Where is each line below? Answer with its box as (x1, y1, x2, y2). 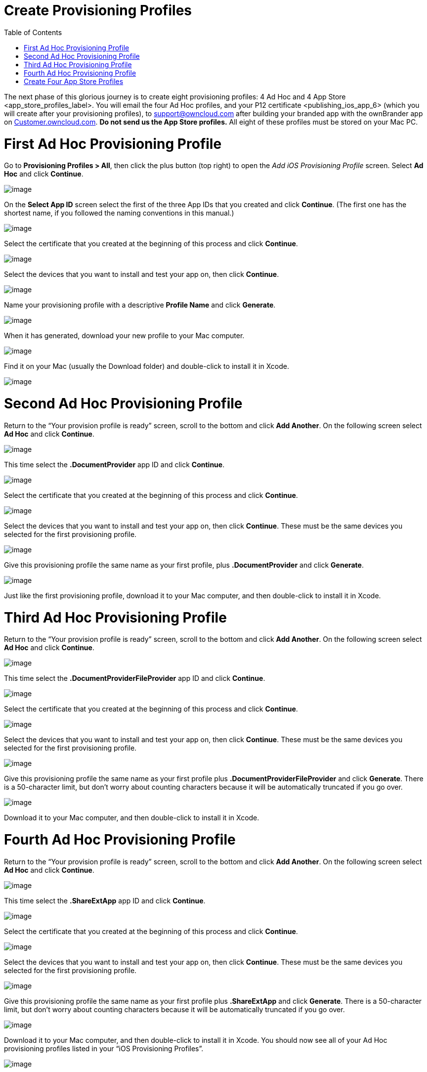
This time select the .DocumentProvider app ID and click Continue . (4, 460, 225, 469)
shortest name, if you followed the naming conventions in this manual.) (4, 209, 234, 218)
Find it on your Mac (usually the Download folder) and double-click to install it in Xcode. (4, 362, 289, 371)
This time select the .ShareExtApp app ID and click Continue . (4, 896, 206, 905)
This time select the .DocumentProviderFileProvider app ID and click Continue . (4, 674, 265, 683)
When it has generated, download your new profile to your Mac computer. (4, 331, 245, 340)
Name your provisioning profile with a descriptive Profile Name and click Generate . (4, 301, 276, 310)
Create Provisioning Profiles (4, 2, 192, 19)
